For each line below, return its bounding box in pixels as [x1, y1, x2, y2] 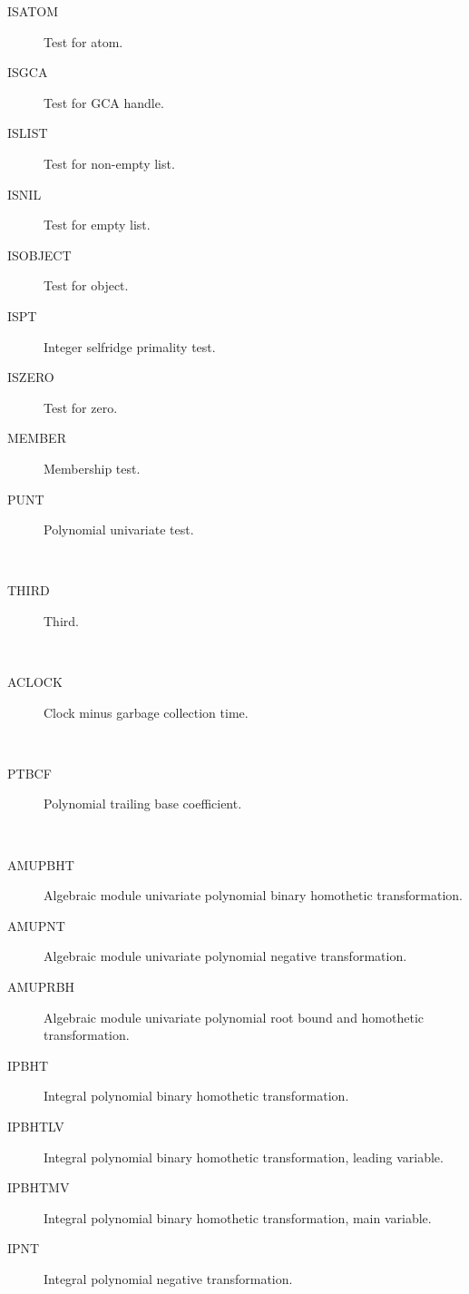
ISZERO [7, 368, 54, 387]
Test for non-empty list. [44, 153, 175, 172]
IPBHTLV [7, 1116, 64, 1135]
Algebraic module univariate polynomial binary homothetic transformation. [44, 886, 463, 905]
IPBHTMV [7, 1178, 70, 1197]
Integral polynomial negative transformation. [44, 1269, 293, 1288]
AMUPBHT [7, 855, 74, 874]
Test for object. [44, 276, 129, 295]
